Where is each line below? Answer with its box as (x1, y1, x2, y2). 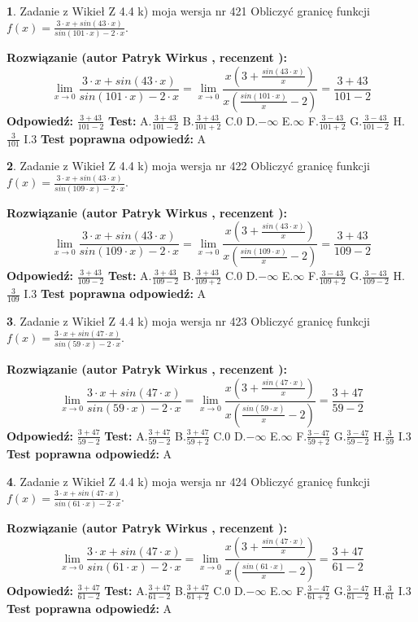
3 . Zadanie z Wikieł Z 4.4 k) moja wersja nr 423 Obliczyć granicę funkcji (7, 312, 370, 329)
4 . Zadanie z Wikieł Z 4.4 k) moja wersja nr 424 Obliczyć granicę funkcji (7, 472, 370, 489)
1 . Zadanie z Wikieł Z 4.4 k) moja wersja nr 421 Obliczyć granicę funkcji (7, 2, 370, 19)
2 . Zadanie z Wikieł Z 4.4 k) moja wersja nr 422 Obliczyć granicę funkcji (7, 157, 370, 174)
